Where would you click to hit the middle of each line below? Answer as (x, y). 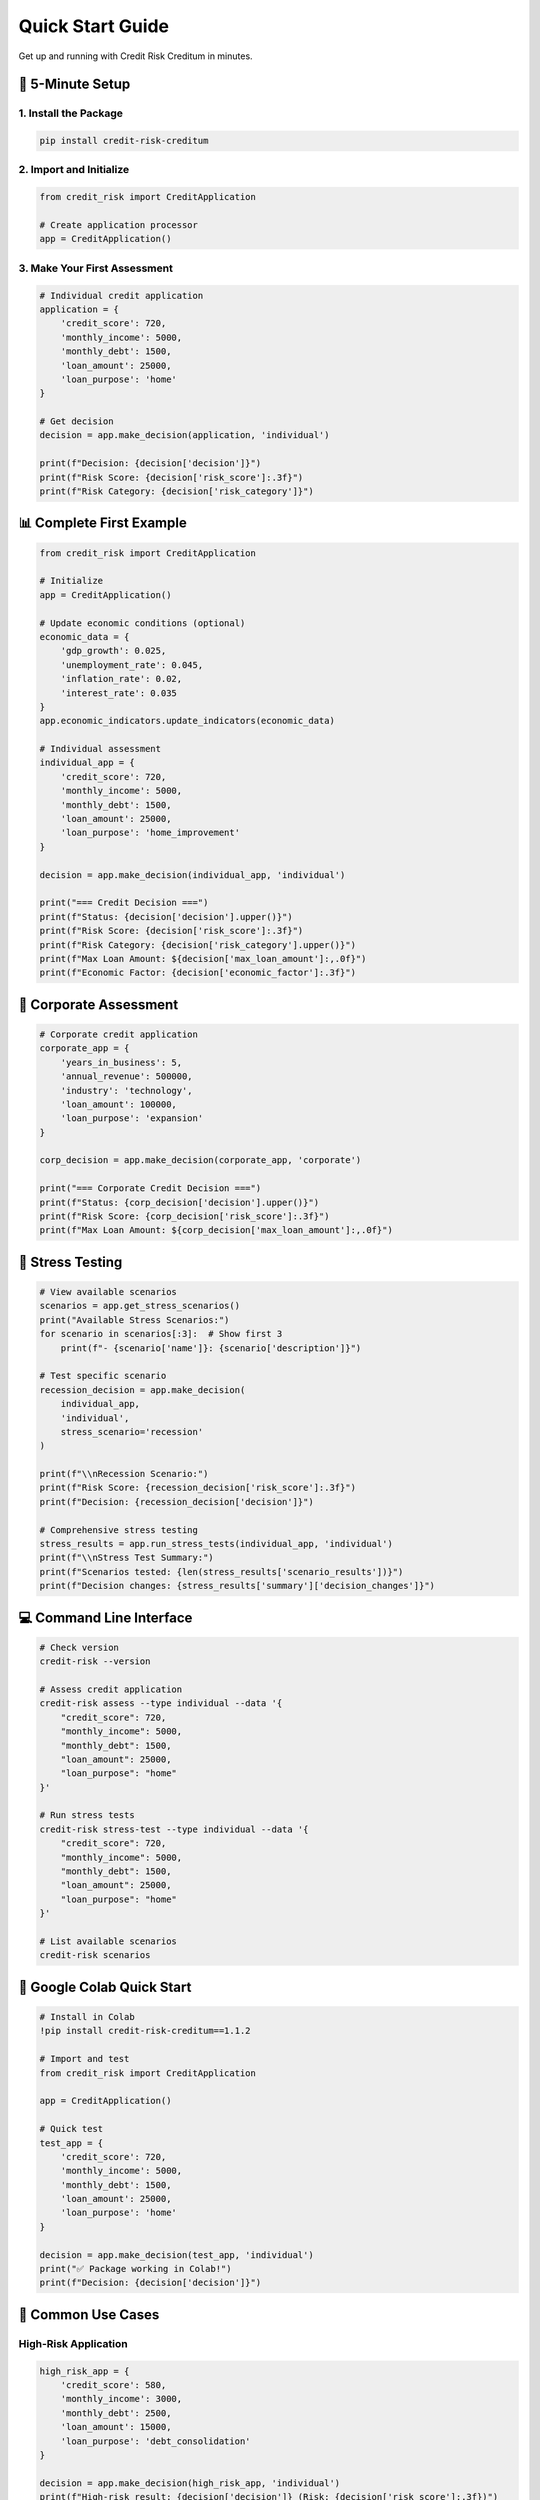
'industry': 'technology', (127, 1090)
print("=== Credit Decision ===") (124, 903)
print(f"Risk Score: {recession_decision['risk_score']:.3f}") (198, 1488)
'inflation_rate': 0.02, (121, 679)
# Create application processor (119, 225)
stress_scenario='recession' (132, 1431)
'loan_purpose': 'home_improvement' (150, 833)
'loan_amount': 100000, (118, 1104)
